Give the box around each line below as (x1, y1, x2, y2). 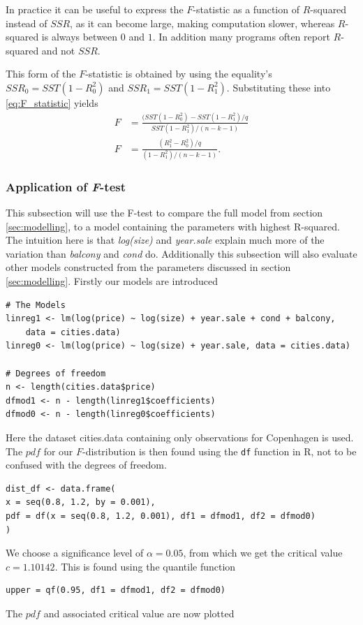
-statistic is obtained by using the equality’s (85, 66, 272, 81)
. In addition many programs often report (152, 29, 330, 44)
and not (41, 43, 75, 57)
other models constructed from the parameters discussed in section (6, 260, 291, 274)
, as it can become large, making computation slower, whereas (70, 15, 335, 30)
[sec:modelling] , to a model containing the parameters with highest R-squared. (6, 219, 340, 233)
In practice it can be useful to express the (6, 2, 184, 16)
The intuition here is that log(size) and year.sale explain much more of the (6, 233, 325, 247)
